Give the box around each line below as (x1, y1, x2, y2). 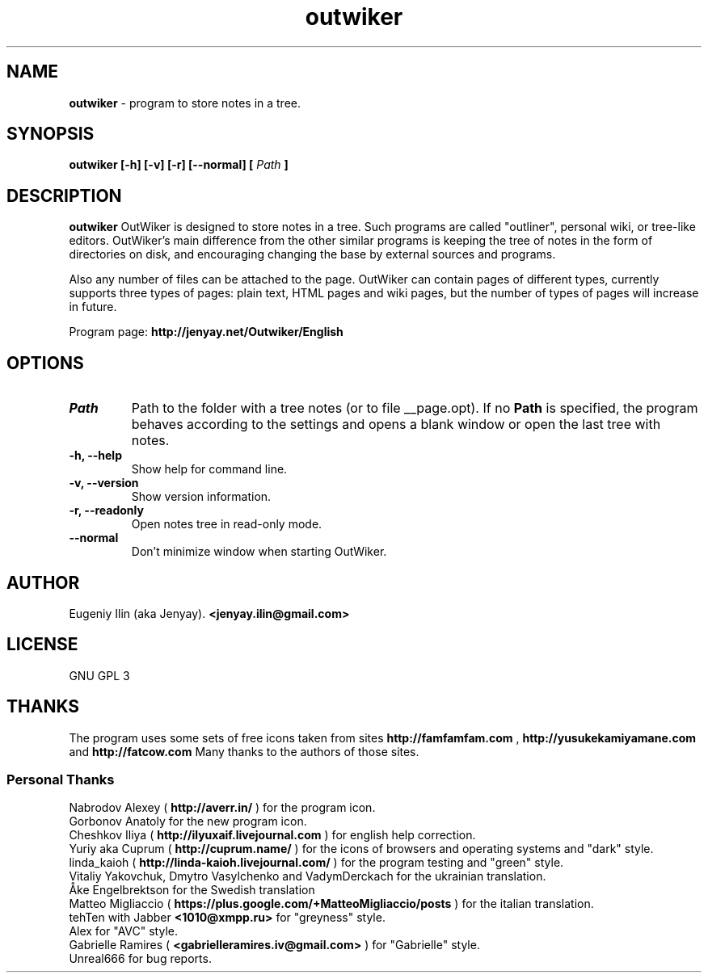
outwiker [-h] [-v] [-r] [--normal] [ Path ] (69, 158, 289, 172)
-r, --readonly (69, 503, 144, 518)
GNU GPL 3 (69, 668, 130, 683)
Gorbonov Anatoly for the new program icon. (69, 814, 307, 829)
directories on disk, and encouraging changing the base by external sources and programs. (69, 247, 556, 262)
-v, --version (69, 476, 139, 490)
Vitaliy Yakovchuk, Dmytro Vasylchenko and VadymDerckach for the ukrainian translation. (69, 869, 546, 884)
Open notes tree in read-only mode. (131, 517, 322, 532)
